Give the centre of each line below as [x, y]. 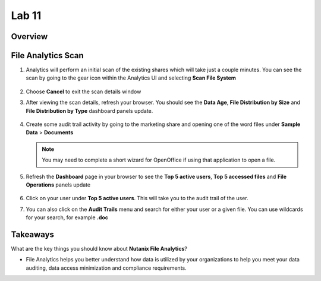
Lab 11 [26, 15]
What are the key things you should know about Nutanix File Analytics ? [99, 249]
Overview [29, 37]
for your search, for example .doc [67, 217]
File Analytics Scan [48, 56]
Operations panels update [58, 185]
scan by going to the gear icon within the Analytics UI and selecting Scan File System [131, 78]
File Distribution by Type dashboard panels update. [89, 110]
